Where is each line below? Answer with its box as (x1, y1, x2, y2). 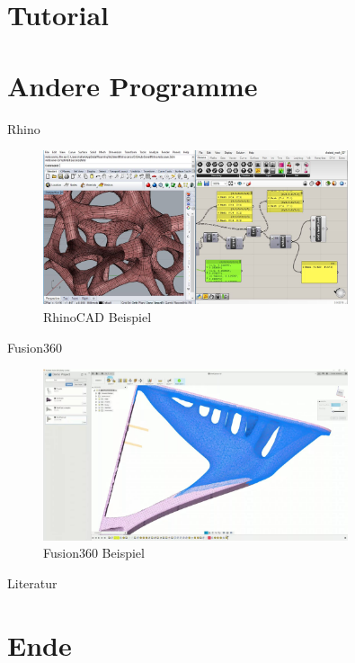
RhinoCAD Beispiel (43, 307, 152, 326)
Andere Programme (7, 67, 258, 103)
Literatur (7, 574, 58, 593)
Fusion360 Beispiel (43, 543, 145, 562)
